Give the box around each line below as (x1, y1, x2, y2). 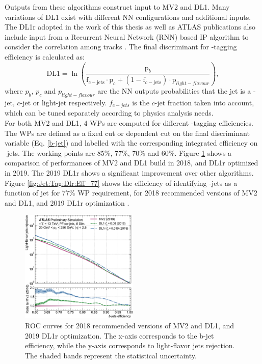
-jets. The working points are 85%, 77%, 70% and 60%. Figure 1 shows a (5, 147, 232, 158)
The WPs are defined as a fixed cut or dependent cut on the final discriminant (5, 127, 250, 138)
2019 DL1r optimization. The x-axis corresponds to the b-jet (25, 330, 214, 341)
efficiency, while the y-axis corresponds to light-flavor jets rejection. (25, 340, 235, 351)
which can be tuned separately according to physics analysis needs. (5, 107, 214, 118)
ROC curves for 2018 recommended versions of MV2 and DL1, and (25, 320, 234, 330)
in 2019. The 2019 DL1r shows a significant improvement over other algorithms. (5, 167, 254, 178)
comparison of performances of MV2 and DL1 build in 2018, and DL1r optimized (5, 157, 258, 168)
